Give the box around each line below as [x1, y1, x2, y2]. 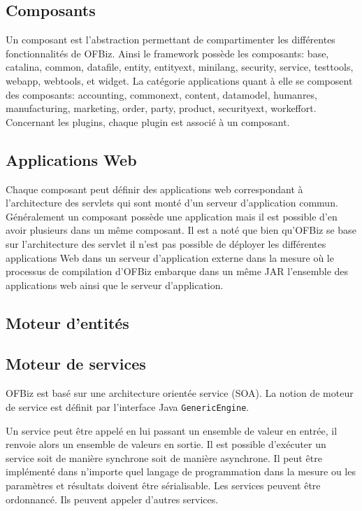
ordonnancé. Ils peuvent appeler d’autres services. [6, 491, 219, 506]
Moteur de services [6, 353, 146, 374]
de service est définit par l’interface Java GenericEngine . [6, 399, 249, 414]
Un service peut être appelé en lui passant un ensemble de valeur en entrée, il [6, 423, 338, 437]
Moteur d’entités [6, 311, 129, 333]
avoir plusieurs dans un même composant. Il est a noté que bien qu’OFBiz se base [6, 223, 356, 237]
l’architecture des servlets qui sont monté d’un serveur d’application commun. [6, 195, 338, 210]
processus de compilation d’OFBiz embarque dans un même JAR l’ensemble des [6, 264, 349, 279]
